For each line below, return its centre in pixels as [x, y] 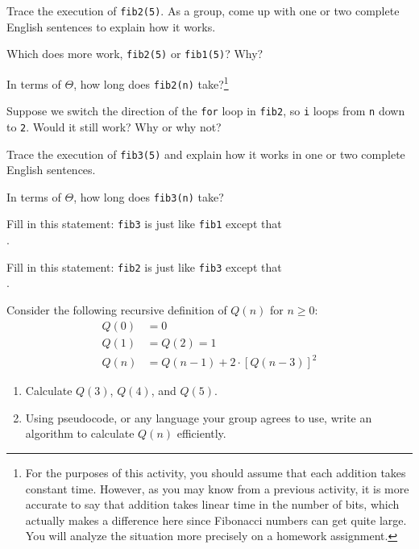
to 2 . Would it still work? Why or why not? [114, 126]
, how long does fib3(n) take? [149, 196]
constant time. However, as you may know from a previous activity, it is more [217, 488]
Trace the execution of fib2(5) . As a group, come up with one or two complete [203, 10]
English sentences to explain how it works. [111, 26]
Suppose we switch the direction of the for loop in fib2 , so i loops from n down [206, 111]
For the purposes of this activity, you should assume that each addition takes [216, 472]
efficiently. [201, 433]
